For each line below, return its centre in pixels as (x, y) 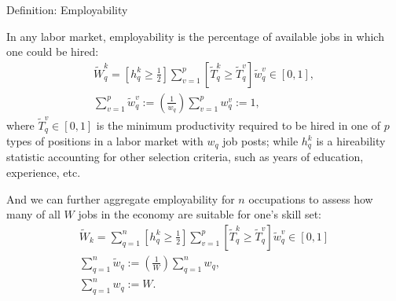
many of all (33, 214)
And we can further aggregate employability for (121, 198)
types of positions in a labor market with (105, 141)
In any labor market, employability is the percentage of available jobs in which (195, 36)
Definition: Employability (67, 9)
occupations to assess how (311, 198)
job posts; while (260, 141)
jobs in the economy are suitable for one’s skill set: (200, 214)
